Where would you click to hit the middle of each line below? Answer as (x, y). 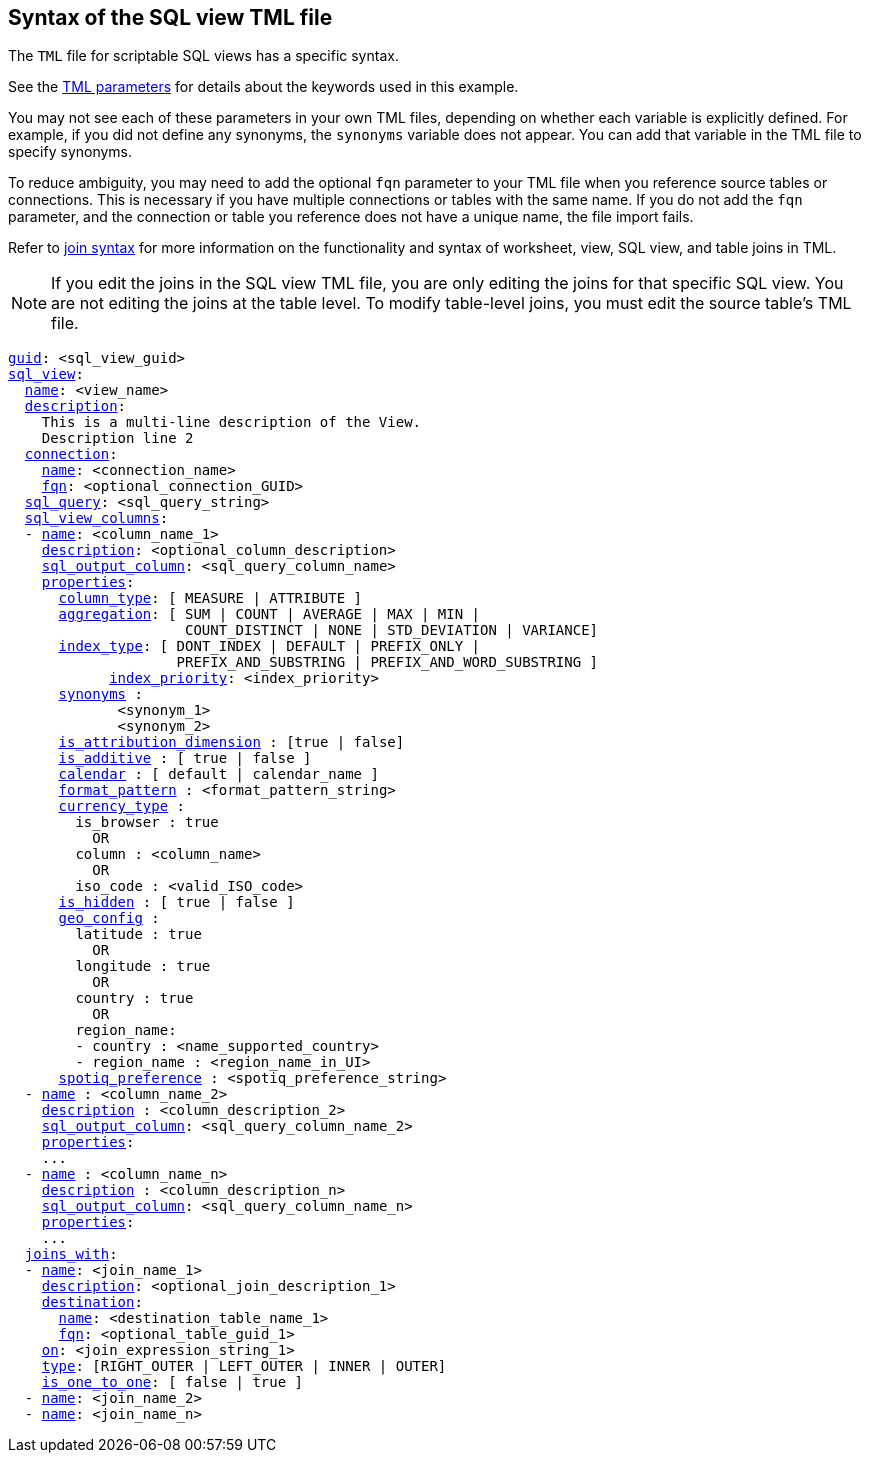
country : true (134, 998)
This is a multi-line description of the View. (231, 422)
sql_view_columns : (96, 518)
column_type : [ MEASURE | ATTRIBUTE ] (210, 598)
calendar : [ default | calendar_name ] (218, 774)
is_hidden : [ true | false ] (176, 902)
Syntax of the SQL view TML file (170, 17)
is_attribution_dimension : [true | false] (231, 742)
